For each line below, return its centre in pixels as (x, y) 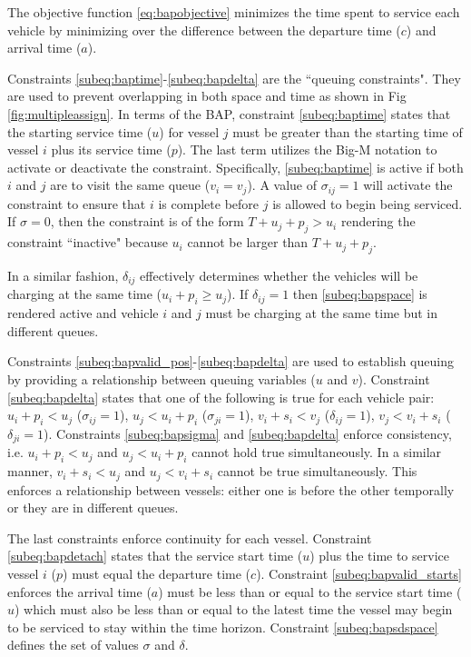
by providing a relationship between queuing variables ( (162, 379)
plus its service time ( (111, 149)
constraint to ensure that (77, 203)
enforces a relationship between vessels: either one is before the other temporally (231, 489)
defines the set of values (73, 645)
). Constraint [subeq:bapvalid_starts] (359, 574)
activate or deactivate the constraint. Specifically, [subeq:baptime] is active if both (235, 167)
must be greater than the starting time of (348, 131)
